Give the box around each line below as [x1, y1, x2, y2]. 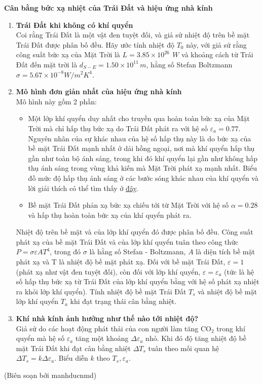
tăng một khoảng [75, 333, 129, 343]
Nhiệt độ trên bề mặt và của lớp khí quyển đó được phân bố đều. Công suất [16, 226, 253, 237]
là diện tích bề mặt [196, 246, 255, 257]
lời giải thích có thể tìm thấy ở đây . [28, 182, 138, 193]
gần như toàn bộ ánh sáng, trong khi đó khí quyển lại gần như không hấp [28, 152, 258, 163]
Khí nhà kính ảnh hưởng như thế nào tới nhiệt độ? [16, 313, 199, 324]
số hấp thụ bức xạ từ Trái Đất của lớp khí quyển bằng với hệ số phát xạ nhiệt [16, 276, 259, 287]
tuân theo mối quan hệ [148, 342, 219, 353]
